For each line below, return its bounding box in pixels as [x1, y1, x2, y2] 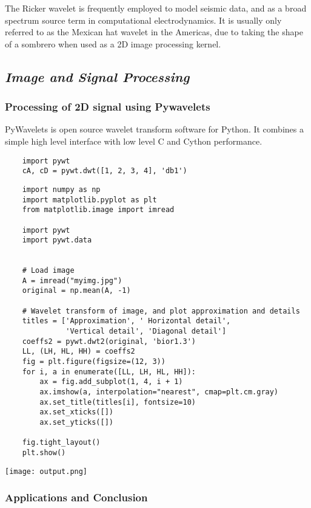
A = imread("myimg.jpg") [22, 276, 122, 285]
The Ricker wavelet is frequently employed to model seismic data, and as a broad [5, 2, 307, 14]
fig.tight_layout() [22, 438, 101, 447]
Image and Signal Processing [5, 67, 190, 86]
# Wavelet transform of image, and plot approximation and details [22, 306, 300, 315]
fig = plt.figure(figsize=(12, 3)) [22, 357, 166, 366]
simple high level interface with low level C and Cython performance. [5, 134, 263, 147]
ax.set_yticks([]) [39, 417, 113, 427]
